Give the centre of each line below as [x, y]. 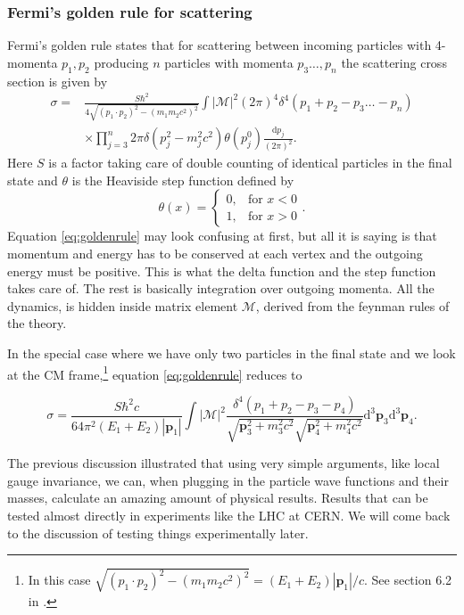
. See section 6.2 [408, 580]
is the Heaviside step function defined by [183, 180]
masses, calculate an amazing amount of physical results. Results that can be [218, 498]
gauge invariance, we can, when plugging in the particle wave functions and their [228, 480]
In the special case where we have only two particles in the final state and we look [232, 353]
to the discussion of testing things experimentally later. [158, 533]
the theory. [37, 323]
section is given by [58, 81]
